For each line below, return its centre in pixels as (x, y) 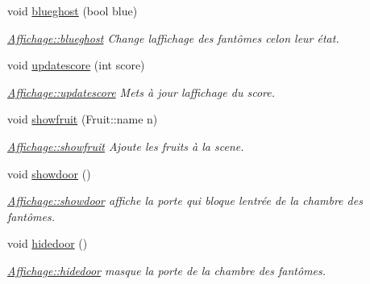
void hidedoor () (48, 243)
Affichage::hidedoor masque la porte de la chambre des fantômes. (167, 270)
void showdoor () (49, 173)
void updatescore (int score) (76, 65)
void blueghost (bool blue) (73, 10)
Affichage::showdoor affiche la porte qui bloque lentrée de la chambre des (185, 200)
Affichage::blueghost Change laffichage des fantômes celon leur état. (173, 38)
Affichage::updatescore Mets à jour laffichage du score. (141, 92)
